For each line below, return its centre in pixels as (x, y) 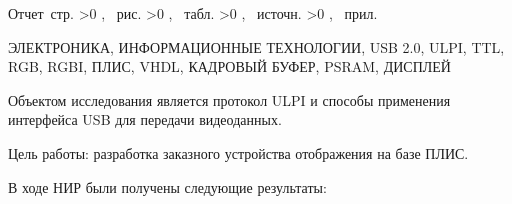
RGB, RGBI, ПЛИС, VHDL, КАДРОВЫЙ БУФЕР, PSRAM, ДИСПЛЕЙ (229, 66)
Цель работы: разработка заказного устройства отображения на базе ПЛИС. (238, 152)
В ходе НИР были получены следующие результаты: (167, 186)
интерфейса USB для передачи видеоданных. (145, 119)
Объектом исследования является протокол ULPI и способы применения (229, 99)
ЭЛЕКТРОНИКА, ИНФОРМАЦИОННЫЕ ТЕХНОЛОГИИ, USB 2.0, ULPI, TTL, (256, 46)
